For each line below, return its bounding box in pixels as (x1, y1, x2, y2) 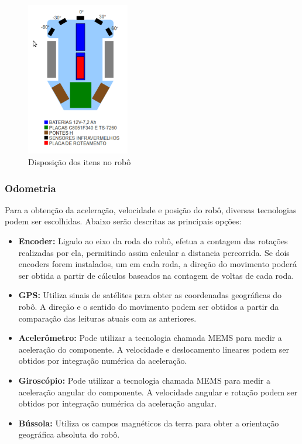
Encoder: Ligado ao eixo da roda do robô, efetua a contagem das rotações (18, 234, 288, 247)
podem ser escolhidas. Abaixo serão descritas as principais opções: (5, 215, 242, 227)
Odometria (5, 180, 56, 195)
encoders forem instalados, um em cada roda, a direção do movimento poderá (18, 258, 297, 270)
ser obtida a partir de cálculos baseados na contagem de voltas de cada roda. (18, 269, 294, 281)
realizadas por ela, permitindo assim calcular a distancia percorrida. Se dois (18, 246, 290, 258)
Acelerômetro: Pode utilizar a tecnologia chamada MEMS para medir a (18, 332, 282, 344)
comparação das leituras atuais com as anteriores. (18, 312, 197, 324)
